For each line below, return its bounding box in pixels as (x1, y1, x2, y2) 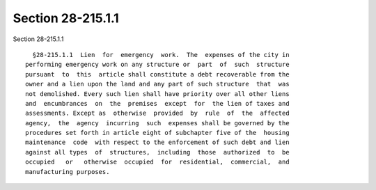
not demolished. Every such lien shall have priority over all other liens (25, 90, 290, 97)
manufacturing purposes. (25, 168, 110, 175)
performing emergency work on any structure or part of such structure (25, 61, 290, 69)
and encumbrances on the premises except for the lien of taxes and (25, 100, 290, 107)
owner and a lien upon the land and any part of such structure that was (25, 80, 290, 88)
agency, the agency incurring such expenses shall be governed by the (25, 119, 290, 127)
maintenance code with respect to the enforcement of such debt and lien (25, 138, 290, 146)
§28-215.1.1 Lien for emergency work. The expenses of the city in (32, 51, 290, 58)
